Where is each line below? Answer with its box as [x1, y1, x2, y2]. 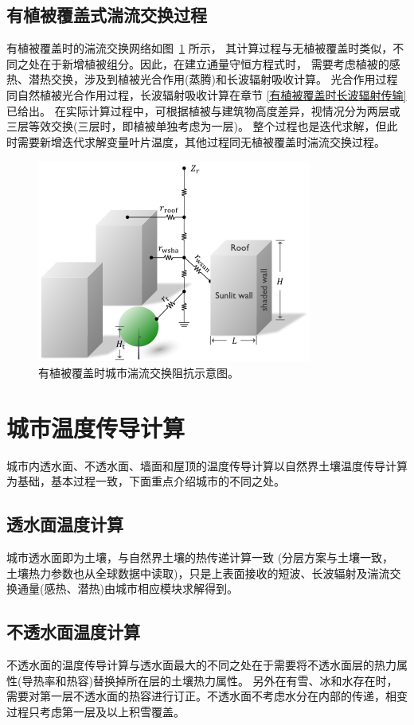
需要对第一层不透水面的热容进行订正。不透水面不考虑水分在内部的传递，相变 [6, 688, 408, 704]
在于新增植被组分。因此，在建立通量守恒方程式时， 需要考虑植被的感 [39, 55, 400, 72]
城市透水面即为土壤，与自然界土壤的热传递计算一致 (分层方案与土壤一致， [6, 549, 394, 566]
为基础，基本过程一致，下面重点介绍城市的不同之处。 [6, 473, 285, 489]
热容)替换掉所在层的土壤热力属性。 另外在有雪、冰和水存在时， [66, 672, 398, 688]
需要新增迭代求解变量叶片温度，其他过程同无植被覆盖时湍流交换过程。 [17, 133, 385, 150]
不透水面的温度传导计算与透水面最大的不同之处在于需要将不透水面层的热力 [6, 657, 396, 673]
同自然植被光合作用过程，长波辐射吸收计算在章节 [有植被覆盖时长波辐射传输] [6, 86, 407, 103]
